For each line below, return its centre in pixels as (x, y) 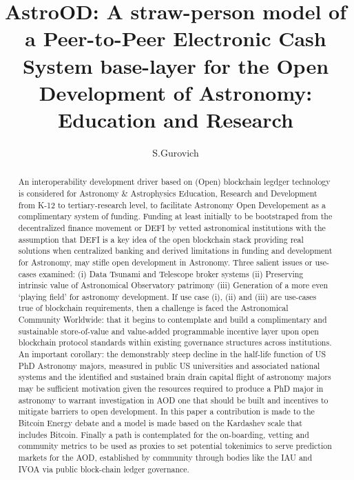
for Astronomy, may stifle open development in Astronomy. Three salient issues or (165, 262)
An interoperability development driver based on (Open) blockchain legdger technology (174, 182)
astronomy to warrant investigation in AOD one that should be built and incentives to (173, 400)
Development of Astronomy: (176, 92)
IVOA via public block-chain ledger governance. (104, 469)
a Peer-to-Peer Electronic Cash (176, 38)
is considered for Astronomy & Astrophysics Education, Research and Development (168, 193)
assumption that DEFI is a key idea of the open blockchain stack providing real (161, 239)
